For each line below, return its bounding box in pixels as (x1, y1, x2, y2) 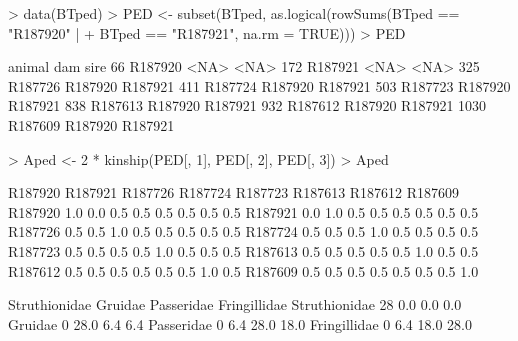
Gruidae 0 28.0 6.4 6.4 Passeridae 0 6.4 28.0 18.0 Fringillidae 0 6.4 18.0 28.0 (8, 313, 472, 334)
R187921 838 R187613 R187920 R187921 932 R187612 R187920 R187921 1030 (8, 95, 487, 116)
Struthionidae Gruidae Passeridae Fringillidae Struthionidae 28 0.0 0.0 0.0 (8, 294, 462, 315)
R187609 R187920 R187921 (8, 114, 175, 135)
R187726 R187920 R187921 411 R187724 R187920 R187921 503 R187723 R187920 (8, 75, 511, 96)
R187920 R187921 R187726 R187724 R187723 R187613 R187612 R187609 (8, 182, 460, 203)
